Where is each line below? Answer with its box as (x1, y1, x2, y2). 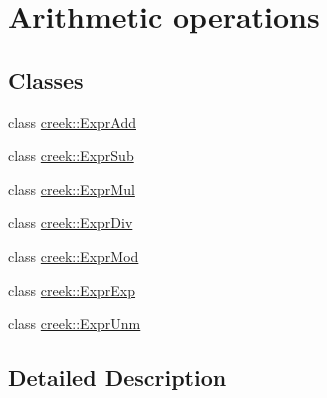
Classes (8, 64, 84, 95)
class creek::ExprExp (8, 279, 136, 300)
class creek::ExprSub (8, 145, 134, 166)
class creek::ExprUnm (8, 313, 141, 334)
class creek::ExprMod (8, 245, 139, 266)
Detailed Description (8, 362, 227, 393)
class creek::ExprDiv (8, 212, 133, 233)
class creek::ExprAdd (8, 111, 136, 132)
